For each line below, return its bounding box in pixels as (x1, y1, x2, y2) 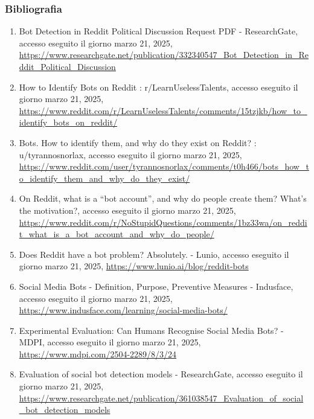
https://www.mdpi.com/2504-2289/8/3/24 (19, 347, 177, 360)
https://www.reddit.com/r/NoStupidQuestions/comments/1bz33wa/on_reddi (19, 216, 307, 228)
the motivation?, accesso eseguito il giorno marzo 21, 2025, (19, 203, 236, 216)
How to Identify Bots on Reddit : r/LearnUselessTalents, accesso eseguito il (19, 80, 298, 93)
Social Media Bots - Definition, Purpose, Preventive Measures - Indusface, (19, 280, 293, 292)
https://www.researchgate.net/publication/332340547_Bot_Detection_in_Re (19, 48, 309, 61)
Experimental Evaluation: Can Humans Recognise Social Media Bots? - (19, 324, 284, 336)
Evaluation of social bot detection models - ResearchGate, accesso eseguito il (19, 368, 303, 380)
